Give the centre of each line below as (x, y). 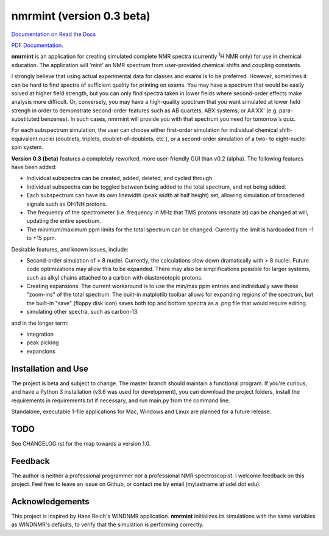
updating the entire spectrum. (64, 221)
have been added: (34, 167)
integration (40, 334)
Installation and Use (50, 368)
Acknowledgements (50, 502)
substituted (25, 119)
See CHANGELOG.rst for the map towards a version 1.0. (81, 443)
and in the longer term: (40, 323)
